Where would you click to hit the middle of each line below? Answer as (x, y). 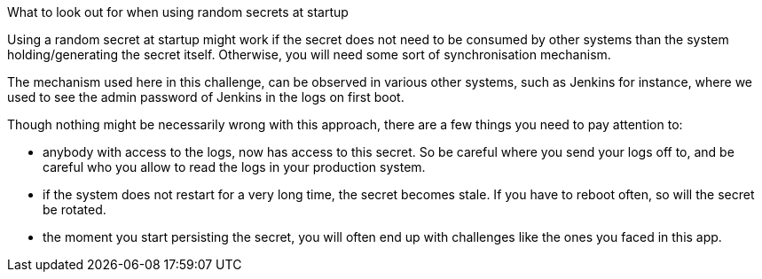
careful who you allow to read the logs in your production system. (234, 167)
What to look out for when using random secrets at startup (178, 12)
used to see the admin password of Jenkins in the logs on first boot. (206, 97)
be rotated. (75, 209)
